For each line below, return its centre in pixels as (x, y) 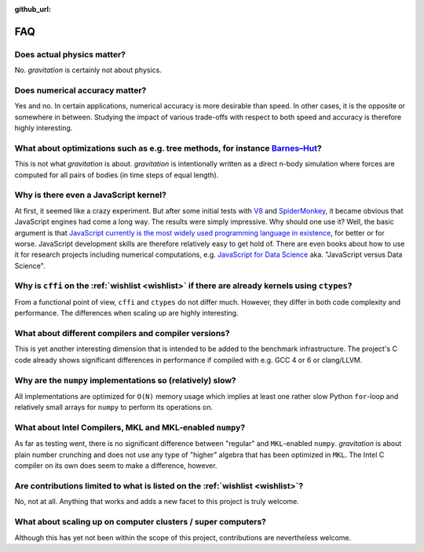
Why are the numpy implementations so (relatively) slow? (126, 380)
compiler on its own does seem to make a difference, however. (116, 466)
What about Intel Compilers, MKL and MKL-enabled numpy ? (130, 428)
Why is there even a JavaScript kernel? (90, 195)
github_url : (33, 9)
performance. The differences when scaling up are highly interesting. (126, 313)
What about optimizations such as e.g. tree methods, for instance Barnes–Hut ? (168, 148)
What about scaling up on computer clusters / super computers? (141, 522)
